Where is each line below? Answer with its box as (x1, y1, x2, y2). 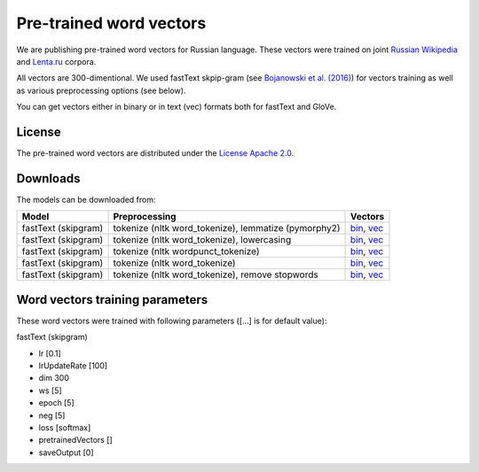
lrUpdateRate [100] (38, 360, 108, 371)
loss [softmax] (38, 422, 91, 433)
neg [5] (38, 410, 66, 421)
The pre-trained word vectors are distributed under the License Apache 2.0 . (16, 148, 294, 159)
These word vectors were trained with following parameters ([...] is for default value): (16, 315, 327, 326)
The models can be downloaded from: (16, 194, 156, 205)
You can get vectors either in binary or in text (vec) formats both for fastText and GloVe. (16, 102, 337, 112)
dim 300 (38, 373, 70, 383)
